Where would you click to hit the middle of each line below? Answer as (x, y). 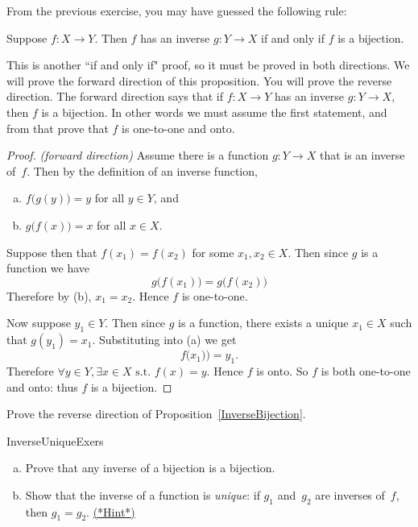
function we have (48, 268)
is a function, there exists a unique (263, 323)
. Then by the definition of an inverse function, (142, 170)
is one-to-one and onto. (178, 128)
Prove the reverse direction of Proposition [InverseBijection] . (156, 414)
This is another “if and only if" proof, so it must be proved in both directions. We (208, 65)
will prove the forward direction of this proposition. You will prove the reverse (199, 80)
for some (213, 252)
